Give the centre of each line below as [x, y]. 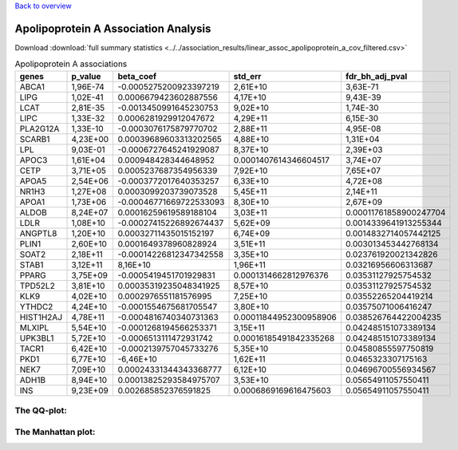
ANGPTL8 [38, 233]
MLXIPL [34, 327]
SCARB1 [35, 139]
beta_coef [137, 76]
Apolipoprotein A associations [71, 64]
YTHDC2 [36, 306]
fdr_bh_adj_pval [377, 76]
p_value [86, 76]
